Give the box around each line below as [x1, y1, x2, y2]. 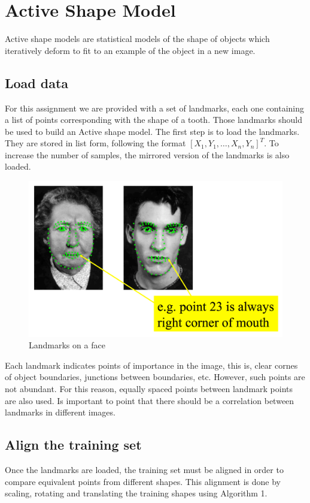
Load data [5, 73, 69, 92]
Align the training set [5, 435, 142, 454]
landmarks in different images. [5, 406, 116, 418]
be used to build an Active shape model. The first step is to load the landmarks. [5, 125, 300, 137]
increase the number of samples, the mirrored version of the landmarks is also [5, 148, 290, 161]
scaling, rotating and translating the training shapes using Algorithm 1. [5, 487, 268, 499]
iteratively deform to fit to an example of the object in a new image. [5, 44, 256, 56]
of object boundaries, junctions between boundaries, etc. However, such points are [5, 371, 305, 383]
